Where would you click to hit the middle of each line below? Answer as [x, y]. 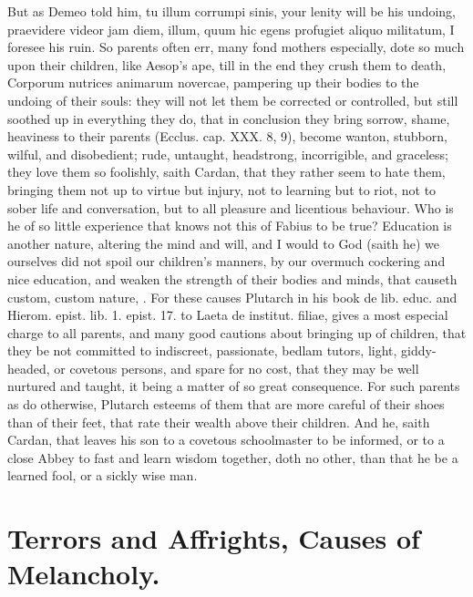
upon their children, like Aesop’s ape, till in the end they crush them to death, [227, 64]
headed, [29, 368]
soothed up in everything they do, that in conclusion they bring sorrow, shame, [229, 118]
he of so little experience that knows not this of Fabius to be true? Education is [230, 226]
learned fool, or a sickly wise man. [103, 475]
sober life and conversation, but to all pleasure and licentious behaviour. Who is [231, 207]
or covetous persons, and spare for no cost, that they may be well [236, 368]
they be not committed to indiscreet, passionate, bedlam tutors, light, [202, 350]
